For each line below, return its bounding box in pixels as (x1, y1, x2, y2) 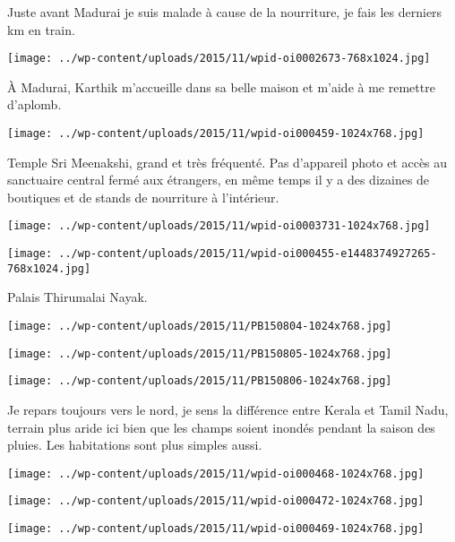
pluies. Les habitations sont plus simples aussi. (7, 435, 262, 454)
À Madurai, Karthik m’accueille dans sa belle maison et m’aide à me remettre (7, 77, 435, 96)
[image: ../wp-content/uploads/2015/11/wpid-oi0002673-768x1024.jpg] (7, 52, 431, 65)
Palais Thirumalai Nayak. (7, 288, 148, 306)
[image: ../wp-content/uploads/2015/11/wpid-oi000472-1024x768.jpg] (7, 495, 425, 508)
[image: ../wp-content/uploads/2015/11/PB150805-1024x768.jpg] (7, 347, 392, 360)
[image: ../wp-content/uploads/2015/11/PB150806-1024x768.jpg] (7, 374, 392, 388)
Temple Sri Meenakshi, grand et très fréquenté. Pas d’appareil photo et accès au (7, 152, 448, 171)
